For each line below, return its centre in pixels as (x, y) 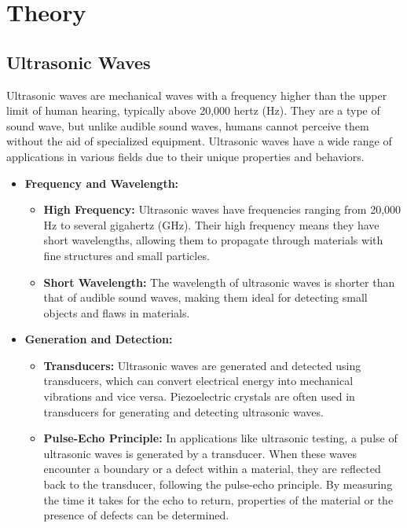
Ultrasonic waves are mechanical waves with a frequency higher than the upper (197, 95)
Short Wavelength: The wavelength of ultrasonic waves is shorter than (219, 282)
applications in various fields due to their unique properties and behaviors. (185, 156)
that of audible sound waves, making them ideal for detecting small (205, 297)
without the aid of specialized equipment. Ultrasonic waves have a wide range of (199, 141)
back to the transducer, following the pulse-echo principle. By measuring (218, 484)
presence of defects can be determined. (136, 515)
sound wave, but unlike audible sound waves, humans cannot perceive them (188, 125)
